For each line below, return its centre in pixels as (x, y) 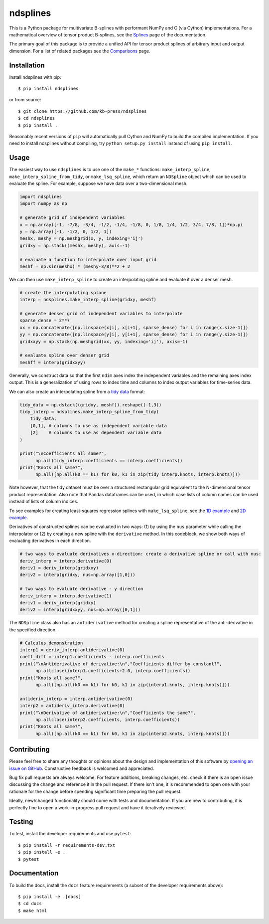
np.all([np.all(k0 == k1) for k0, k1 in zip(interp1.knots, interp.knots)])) (133, 685)
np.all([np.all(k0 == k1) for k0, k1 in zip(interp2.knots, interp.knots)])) (133, 734)
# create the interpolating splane (63, 292)
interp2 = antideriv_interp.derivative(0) (72, 706)
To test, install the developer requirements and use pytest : (70, 834)
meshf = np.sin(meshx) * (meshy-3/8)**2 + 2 (75, 266)
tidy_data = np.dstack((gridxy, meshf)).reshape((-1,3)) (91, 405)
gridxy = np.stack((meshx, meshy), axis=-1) (75, 245)
